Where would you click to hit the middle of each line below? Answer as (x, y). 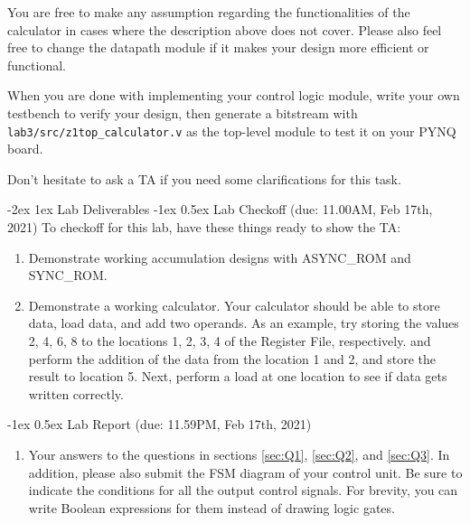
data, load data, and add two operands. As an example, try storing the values (244, 323)
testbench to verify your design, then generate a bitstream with (183, 112)
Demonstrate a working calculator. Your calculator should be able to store (234, 305)
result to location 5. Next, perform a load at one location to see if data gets (238, 376)
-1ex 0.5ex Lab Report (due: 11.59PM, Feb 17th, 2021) (160, 424)
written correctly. (76, 393)
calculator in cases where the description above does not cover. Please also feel (225, 29)
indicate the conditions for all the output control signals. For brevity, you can (243, 490)
